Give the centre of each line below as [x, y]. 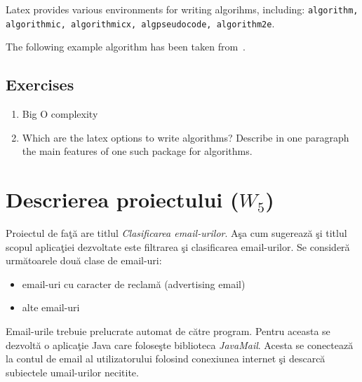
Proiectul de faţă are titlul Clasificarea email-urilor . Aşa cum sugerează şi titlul [176, 233]
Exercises [40, 84]
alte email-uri [51, 307]
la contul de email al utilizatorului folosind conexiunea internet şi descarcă [166, 359]
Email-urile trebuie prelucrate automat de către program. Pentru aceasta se [168, 330]
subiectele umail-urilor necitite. [72, 372]
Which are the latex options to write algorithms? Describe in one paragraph [186, 137]
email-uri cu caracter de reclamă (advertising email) [134, 284]
